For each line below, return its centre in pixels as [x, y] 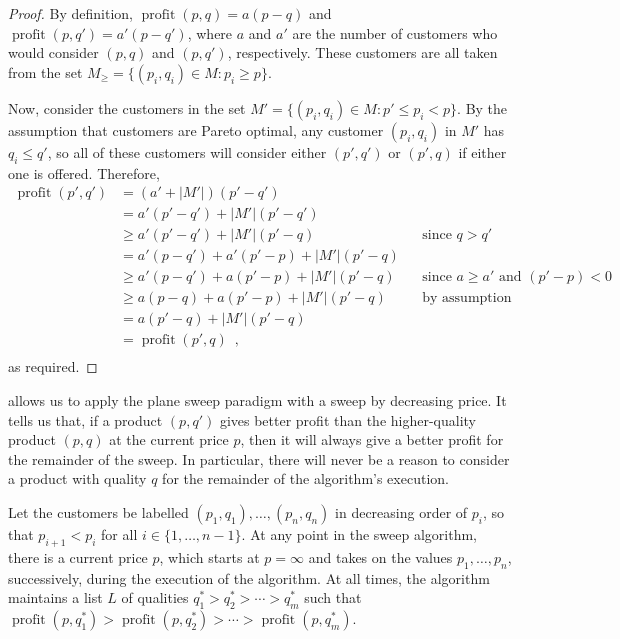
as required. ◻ [53, 366]
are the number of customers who [395, 32]
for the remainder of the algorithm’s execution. [305, 478]
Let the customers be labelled [98, 512]
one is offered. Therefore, [84, 172]
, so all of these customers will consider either [187, 151]
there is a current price [78, 556]
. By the [482, 107]
